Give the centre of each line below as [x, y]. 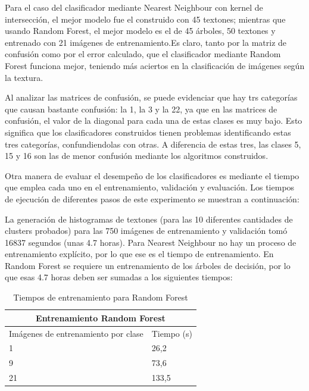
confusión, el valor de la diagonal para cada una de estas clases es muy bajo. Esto [154, 121]
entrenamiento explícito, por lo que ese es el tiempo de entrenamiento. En [139, 254]
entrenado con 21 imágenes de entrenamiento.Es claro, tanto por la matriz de [146, 42]
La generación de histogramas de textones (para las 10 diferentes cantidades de [149, 219]
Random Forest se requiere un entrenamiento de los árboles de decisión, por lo [148, 265]
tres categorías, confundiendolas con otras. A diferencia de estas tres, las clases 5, [153, 144]
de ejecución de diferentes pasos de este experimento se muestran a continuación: [152, 198]
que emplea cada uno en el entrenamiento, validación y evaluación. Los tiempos [150, 187]
